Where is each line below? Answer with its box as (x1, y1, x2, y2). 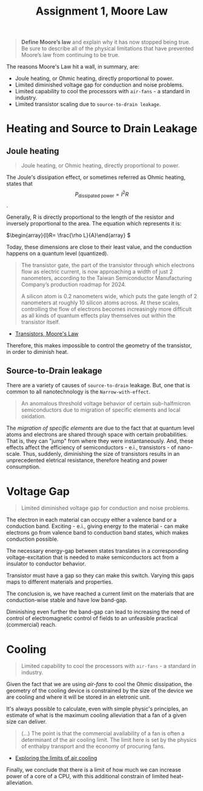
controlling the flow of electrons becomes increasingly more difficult (21, 305, 192, 313)
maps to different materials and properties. (6, 578, 113, 586)
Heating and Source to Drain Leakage (6, 122, 198, 136)
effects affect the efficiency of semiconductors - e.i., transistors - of (6, 444, 177, 451)
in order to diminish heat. (6, 348, 68, 355)
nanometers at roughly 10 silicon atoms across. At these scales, (21, 299, 181, 306)
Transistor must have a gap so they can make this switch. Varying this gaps (6, 572, 195, 579)
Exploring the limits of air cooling (15, 755, 98, 762)
